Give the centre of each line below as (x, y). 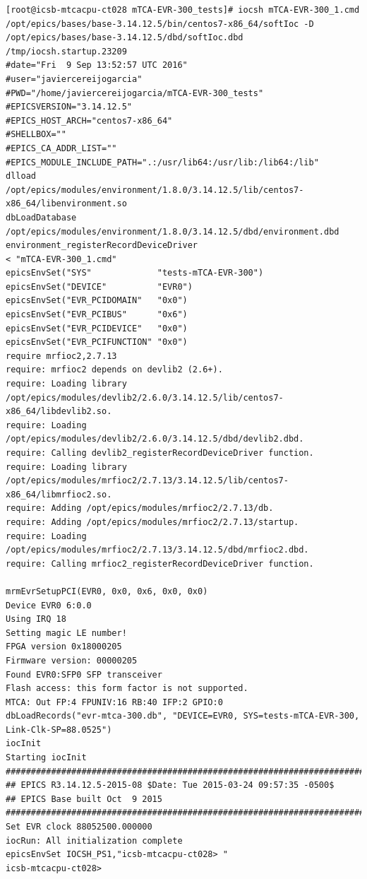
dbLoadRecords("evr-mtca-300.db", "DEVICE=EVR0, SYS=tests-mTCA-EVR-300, (183, 716)
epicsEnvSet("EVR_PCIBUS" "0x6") (97, 315)
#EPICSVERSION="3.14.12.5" (69, 107)
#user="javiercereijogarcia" (74, 79)
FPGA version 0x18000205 (64, 647)
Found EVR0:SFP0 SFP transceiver (84, 674)
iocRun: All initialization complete (94, 840)
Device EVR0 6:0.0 (49, 605)
